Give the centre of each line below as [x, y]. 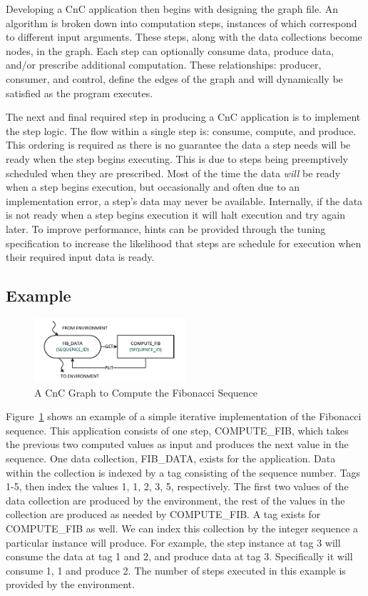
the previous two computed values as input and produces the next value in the [177, 444]
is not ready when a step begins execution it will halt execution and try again [175, 215]
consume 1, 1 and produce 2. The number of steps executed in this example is [176, 570]
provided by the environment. [70, 584]
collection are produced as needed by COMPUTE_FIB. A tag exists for [163, 514]
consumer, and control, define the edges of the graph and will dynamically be [174, 78]
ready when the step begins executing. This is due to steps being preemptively [177, 158]
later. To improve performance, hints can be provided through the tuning [166, 228]
